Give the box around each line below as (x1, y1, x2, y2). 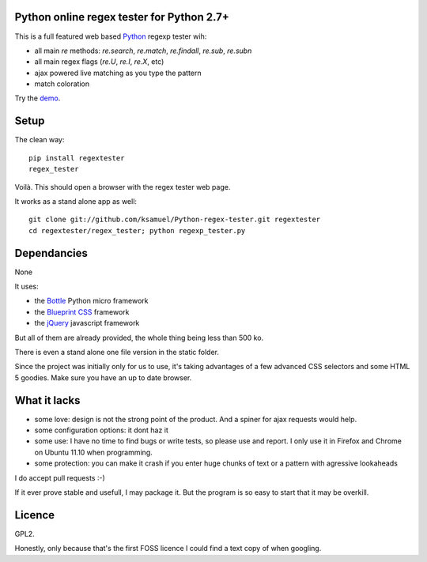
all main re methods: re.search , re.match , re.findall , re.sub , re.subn (34, 46, 252, 55)
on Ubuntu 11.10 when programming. (34, 447, 153, 457)
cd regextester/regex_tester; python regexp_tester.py (28, 226, 246, 235)
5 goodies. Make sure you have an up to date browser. (14, 372, 192, 383)
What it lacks (14, 394, 81, 407)
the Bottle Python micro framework (34, 296, 149, 306)
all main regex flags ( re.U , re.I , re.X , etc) (34, 57, 164, 66)
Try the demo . (14, 93, 61, 103)
